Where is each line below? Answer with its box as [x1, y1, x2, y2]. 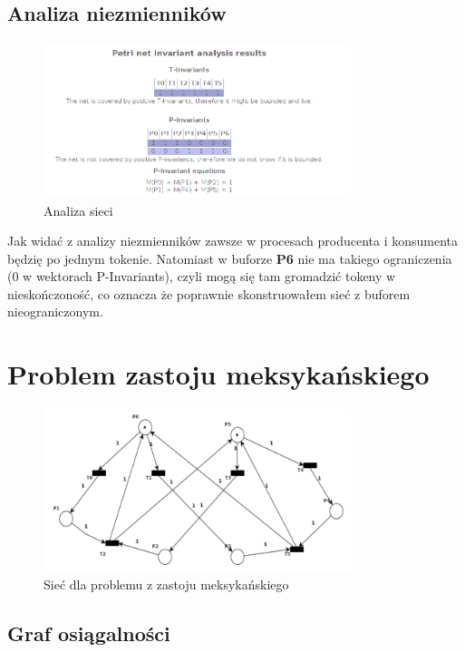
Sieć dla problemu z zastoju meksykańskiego [44, 574, 289, 593]
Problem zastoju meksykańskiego [7, 355, 430, 393]
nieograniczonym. [7, 302, 103, 321]
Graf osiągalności [7, 618, 170, 647]
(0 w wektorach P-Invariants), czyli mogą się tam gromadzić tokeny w [7, 267, 396, 286]
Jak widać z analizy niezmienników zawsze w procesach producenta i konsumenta [7, 231, 459, 250]
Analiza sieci [44, 200, 113, 219]
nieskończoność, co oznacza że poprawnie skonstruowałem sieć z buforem [7, 284, 411, 303]
